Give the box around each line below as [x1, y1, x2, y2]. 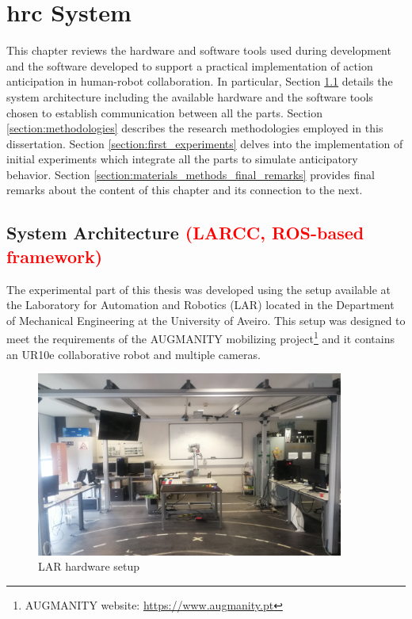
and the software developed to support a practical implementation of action [6, 57, 373, 74]
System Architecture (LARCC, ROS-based [6, 220, 364, 245]
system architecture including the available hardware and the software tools [6, 88, 373, 105]
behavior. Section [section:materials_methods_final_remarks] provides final [6, 166, 375, 182]
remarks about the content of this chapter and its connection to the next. [6, 181, 363, 198]
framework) [6, 243, 103, 268]
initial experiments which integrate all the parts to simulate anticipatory [6, 151, 358, 167]
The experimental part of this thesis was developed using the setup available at [6, 281, 391, 297]
